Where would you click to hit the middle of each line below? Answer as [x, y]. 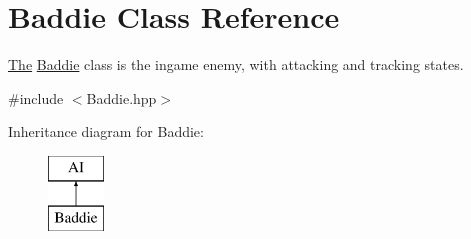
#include [36, 97]
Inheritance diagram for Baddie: [106, 131]
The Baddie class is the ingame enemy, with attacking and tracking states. [236, 64]
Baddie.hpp [121, 97]
